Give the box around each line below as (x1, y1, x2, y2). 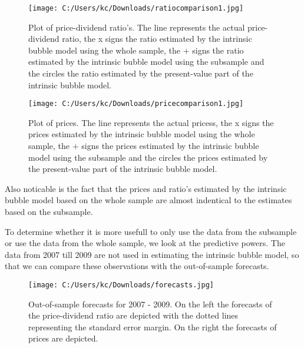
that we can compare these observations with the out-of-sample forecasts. (5, 260, 269, 272)
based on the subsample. (5, 206, 93, 218)
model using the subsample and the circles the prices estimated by (28, 151, 268, 163)
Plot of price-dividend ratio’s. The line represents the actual (28, 21, 245, 33)
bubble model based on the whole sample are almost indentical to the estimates (5, 194, 292, 206)
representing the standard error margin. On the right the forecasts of (28, 320, 277, 333)
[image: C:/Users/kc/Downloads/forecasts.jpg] (28, 281, 214, 289)
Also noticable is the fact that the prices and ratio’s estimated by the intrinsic (5, 182, 287, 194)
